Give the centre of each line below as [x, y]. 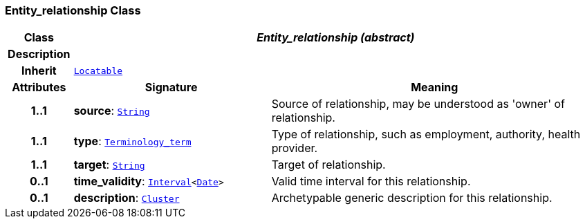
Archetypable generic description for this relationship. [412, 198]
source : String [112, 111]
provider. [295, 148]
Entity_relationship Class [73, 10]
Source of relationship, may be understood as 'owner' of [418, 104]
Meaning [435, 87]
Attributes [39, 87]
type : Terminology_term [132, 141]
